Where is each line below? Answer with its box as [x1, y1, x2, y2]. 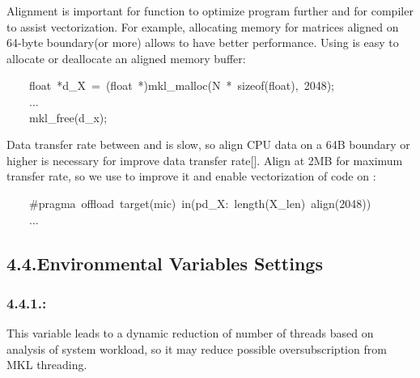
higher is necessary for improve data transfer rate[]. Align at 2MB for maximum [6, 151, 403, 168]
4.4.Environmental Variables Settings [6, 250, 323, 275]
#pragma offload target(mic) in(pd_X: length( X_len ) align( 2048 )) [28, 194, 371, 211]
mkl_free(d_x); [28, 108, 108, 125]
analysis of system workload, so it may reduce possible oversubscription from [6, 340, 387, 357]
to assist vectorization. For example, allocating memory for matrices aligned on [6, 18, 399, 35]
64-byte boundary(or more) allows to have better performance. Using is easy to [6, 34, 399, 51]
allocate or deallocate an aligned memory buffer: [6, 49, 246, 66]
